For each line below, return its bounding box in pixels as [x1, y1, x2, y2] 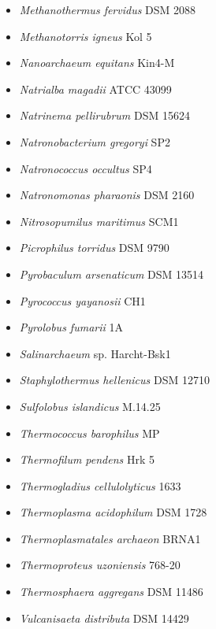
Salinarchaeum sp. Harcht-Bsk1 [19, 345, 171, 361]
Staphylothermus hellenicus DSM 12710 [19, 372, 210, 388]
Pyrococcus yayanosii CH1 [19, 292, 146, 309]
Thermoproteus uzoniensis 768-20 [19, 557, 181, 573]
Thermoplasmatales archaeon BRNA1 [19, 530, 201, 546]
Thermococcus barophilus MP [19, 424, 160, 441]
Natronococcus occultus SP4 [19, 160, 152, 176]
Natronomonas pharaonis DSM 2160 [19, 187, 195, 203]
